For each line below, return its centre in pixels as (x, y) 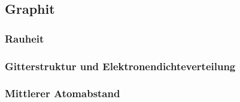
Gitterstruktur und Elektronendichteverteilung (120, 66)
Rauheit (25, 38)
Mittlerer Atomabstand (63, 93)
